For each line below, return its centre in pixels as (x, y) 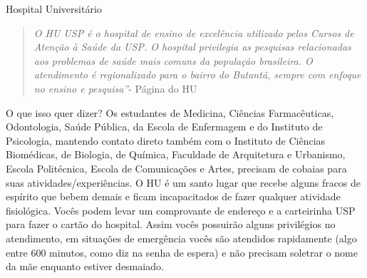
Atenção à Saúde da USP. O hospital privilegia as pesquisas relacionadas (192, 47)
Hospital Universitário (54, 9)
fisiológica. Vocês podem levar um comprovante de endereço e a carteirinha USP (181, 210)
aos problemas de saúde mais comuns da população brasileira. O (173, 60)
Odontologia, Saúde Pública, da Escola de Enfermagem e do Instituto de (164, 127)
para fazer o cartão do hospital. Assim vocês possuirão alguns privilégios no (171, 224)
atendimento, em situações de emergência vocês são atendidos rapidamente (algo (181, 238)
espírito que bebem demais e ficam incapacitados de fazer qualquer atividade (173, 196)
